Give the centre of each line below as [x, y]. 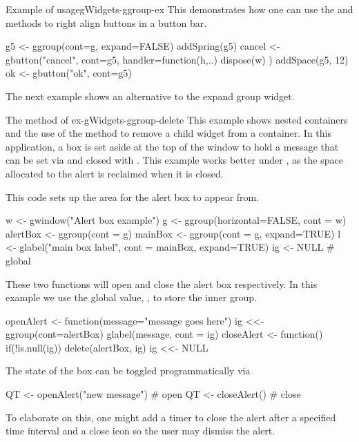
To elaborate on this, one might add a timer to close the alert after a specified [171, 417]
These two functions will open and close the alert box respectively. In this [162, 284]
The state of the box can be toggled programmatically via [128, 371]
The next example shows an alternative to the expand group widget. [150, 96]
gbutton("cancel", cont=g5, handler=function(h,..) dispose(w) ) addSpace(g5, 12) [177, 59]
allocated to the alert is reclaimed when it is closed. [115, 173]
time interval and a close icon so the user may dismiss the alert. [140, 431]
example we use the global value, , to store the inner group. [131, 297]
